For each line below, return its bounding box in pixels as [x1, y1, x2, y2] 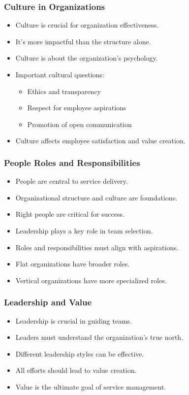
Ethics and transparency [27, 86, 101, 96]
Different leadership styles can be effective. [15, 348, 144, 359]
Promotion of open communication [27, 119, 132, 129]
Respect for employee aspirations [27, 102, 126, 113]
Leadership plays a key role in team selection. [15, 225, 153, 235]
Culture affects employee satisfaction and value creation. [15, 135, 186, 146]
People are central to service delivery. [15, 176, 128, 186]
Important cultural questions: [15, 69, 104, 79]
